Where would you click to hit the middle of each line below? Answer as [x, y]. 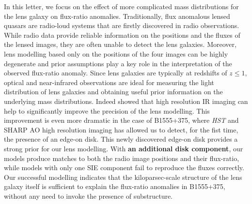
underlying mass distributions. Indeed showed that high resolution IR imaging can [126, 101]
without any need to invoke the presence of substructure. [88, 196]
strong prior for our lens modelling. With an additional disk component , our [124, 148]
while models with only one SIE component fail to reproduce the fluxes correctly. [124, 168]
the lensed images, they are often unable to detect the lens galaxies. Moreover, [120, 44]
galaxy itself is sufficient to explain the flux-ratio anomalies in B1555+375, [115, 186]
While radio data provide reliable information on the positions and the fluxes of [122, 35]
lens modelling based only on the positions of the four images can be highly [116, 53]
